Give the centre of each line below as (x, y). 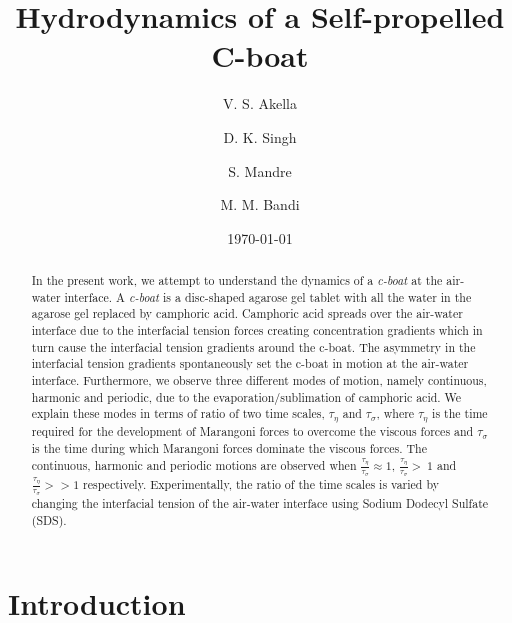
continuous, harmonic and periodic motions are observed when (194, 464)
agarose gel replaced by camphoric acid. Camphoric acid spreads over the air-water (247, 313)
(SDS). (49, 519)
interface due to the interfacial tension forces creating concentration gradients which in (257, 330)
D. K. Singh (260, 136)
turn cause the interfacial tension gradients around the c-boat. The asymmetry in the (253, 346)
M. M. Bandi (260, 204)
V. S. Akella (260, 103)
